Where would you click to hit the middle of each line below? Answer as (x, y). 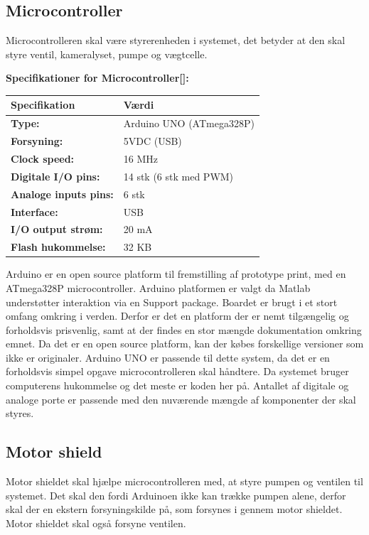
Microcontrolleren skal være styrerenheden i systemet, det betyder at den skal (176, 40)
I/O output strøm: (57, 229)
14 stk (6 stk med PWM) (178, 176)
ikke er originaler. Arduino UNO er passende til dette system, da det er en (168, 357)
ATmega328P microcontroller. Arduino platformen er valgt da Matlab (158, 287)
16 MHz (140, 159)
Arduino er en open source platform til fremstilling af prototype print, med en (176, 274)
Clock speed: (43, 159)
